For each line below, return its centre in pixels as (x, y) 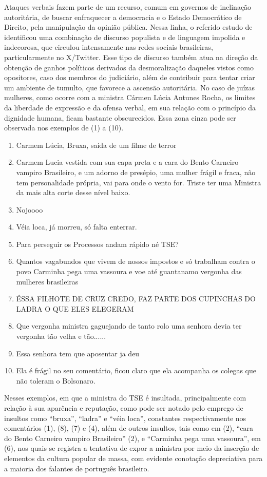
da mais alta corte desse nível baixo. (73, 192)
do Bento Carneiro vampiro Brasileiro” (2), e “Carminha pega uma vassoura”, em (132, 438)
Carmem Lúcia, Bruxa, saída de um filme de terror (96, 145)
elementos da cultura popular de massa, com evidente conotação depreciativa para (133, 458)
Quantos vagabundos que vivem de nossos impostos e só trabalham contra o (136, 261)
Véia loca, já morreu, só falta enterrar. (77, 227)
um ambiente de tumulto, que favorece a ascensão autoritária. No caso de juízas (130, 87)
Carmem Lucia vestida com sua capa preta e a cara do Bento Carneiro (127, 162)
